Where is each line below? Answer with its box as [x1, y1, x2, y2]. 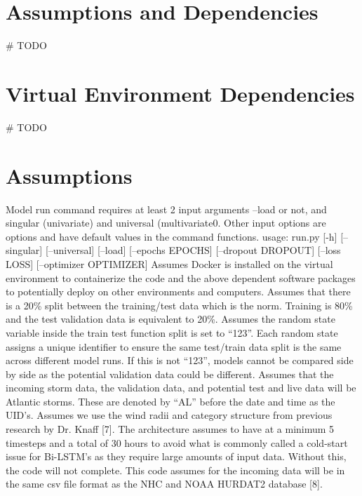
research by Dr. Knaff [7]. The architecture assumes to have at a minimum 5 [6, 422, 335, 436]
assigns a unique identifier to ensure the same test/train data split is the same [6, 339, 342, 354]
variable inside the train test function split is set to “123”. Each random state [6, 325, 338, 340]
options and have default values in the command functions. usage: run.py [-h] [6, 229, 337, 243]
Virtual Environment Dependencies [6, 79, 355, 107]
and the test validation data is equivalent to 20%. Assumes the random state [6, 311, 335, 326]
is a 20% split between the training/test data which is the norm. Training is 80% [6, 297, 353, 312]
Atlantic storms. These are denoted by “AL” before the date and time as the [6, 394, 335, 408]
